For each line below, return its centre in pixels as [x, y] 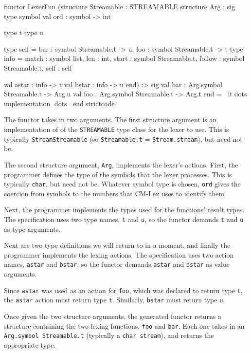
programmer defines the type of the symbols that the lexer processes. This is [118, 174]
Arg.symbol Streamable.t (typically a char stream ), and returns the [109, 335]
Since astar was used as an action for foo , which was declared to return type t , [123, 290]
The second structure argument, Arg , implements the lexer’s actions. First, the [121, 164]
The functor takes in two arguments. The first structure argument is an [110, 120]
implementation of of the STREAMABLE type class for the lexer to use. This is [117, 129]
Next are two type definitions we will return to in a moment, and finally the [117, 245]
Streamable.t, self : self [38, 67]
